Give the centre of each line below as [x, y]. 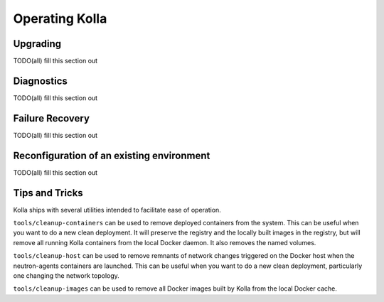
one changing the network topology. [66, 276]
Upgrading [37, 44]
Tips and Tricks [48, 193]
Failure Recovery [52, 118]
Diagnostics [40, 81]
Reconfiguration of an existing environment [112, 155]
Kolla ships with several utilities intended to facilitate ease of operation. [117, 210]
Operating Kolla [60, 18]
